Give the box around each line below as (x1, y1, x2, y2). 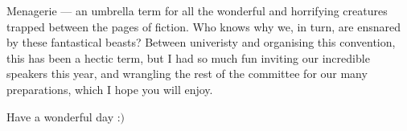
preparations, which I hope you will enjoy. (6, 80, 213, 97)
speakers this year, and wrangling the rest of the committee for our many (6, 65, 368, 82)
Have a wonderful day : (6, 108, 121, 125)
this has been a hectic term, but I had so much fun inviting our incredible (6, 49, 370, 66)
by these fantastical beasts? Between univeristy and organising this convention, (6, 34, 396, 51)
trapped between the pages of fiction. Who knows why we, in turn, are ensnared (6, 18, 401, 35)
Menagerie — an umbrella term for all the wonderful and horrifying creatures (6, 2, 388, 18)
